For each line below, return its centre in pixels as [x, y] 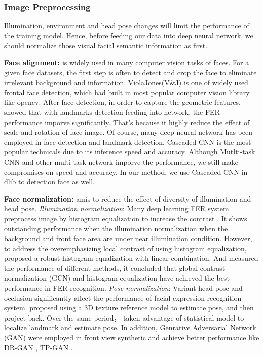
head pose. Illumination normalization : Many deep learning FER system [117, 208]
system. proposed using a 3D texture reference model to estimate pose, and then [129, 308]
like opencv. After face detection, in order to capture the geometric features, [122, 102]
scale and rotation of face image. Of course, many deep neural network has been [128, 132]
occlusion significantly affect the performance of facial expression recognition [123, 298]
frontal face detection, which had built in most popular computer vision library [127, 92]
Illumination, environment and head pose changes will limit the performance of [127, 26]
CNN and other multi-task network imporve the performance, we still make [121, 161]
